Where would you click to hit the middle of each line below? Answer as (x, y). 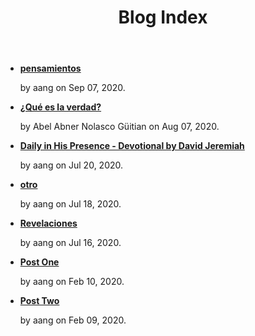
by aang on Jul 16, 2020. (70, 243)
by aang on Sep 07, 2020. (72, 88)
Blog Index (163, 17)
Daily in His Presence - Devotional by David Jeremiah (132, 146)
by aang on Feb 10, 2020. (72, 282)
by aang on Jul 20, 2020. (71, 165)
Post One (39, 262)
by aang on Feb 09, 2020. (73, 320)
